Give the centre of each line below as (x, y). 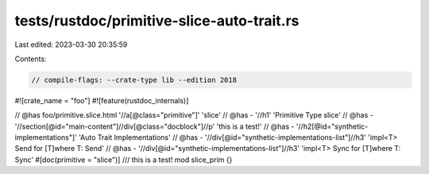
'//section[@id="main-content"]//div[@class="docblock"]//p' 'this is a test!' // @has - (155, 126)
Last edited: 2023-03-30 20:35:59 (71, 44)
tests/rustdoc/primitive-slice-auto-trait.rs (157, 21)
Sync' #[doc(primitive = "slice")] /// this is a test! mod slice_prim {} (124, 160)
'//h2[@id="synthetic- (332, 126)
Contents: (31, 59)
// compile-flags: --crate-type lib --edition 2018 (134, 80)
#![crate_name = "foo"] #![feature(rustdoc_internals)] (102, 100)
